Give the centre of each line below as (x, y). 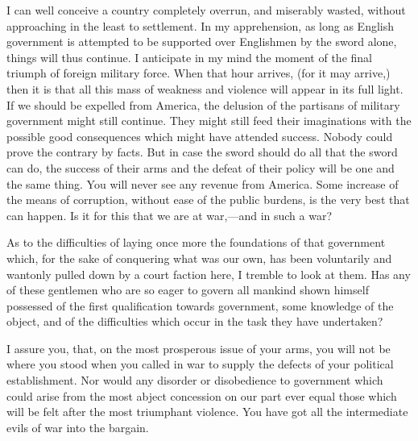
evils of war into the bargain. (78, 427)
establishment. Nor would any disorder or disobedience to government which (195, 380)
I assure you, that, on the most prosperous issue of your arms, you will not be (199, 348)
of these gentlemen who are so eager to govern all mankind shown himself (188, 290)
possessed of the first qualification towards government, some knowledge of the (200, 305)
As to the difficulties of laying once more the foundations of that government (196, 242)
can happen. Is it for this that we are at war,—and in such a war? (170, 215)
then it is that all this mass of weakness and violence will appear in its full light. (205, 88)
